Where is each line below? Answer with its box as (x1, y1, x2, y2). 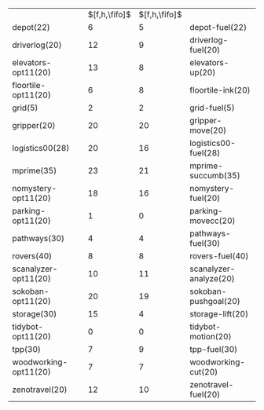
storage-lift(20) (189, 309, 249, 319)
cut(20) (189, 367, 218, 377)
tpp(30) (12, 344, 42, 354)
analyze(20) (189, 273, 236, 284)
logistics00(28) (12, 143, 70, 153)
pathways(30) (12, 233, 65, 243)
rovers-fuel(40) (189, 251, 249, 262)
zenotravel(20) (12, 384, 68, 395)
